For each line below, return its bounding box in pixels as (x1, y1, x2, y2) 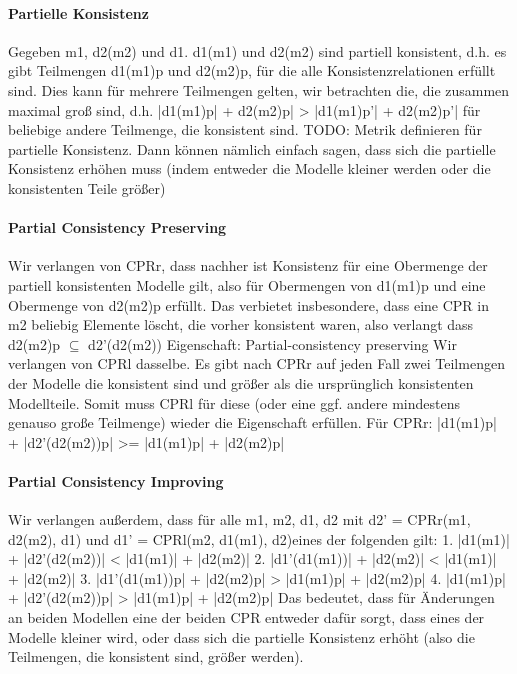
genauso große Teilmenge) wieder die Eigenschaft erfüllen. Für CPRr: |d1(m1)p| (8, 412, 497, 433)
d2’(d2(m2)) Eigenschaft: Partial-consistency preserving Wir (88, 333, 457, 354)
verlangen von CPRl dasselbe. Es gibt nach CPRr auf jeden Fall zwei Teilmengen (8, 353, 505, 374)
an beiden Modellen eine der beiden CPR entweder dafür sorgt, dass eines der (8, 607, 485, 628)
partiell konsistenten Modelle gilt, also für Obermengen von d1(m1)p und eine (8, 274, 486, 295)
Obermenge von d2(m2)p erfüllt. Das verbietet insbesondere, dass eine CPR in (8, 294, 490, 315)
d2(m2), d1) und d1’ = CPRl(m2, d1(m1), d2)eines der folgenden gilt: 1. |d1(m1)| (8, 528, 510, 549)
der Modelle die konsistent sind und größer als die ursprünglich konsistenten (8, 372, 474, 393)
